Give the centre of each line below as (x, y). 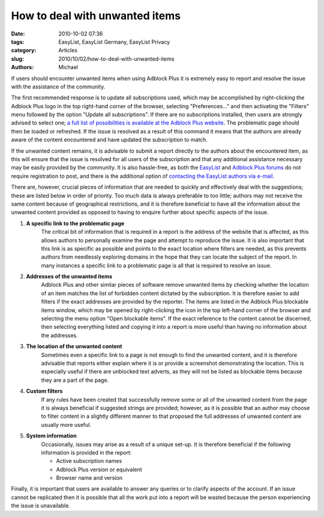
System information (52, 436)
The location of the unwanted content (74, 346)
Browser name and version (89, 478)
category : (24, 50)
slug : (17, 59)
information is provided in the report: (86, 452)
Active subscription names (89, 461)
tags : (18, 41)
